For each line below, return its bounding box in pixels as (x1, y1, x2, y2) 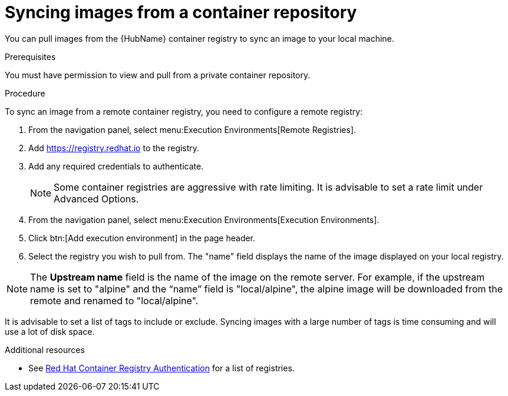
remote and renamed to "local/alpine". (30, 294, 199, 307)
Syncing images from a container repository (5, 2, 357, 22)
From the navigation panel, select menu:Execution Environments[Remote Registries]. (28, 124, 357, 135)
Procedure (5, 88, 45, 98)
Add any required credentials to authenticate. (28, 161, 204, 171)
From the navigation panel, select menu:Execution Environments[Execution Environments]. (28, 214, 380, 225)
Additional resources (5, 344, 85, 355)
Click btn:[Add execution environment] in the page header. (28, 232, 256, 243)
